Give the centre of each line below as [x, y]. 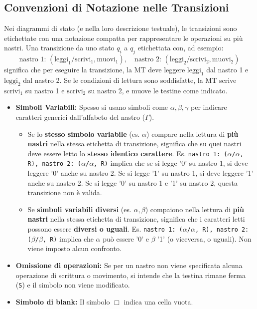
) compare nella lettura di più [193, 134]
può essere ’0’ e [126, 238]
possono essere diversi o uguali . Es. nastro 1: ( [105, 229]
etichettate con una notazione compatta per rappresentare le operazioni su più [124, 38]
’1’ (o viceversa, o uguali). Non [204, 238]
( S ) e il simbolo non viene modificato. [73, 285]
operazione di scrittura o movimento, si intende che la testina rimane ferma [131, 275]
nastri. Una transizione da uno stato [59, 48]
